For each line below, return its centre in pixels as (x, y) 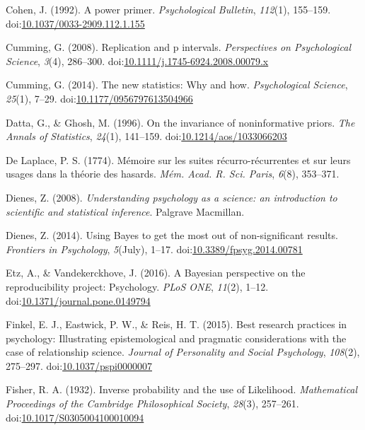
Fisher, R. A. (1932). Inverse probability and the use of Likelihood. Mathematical (182, 389)
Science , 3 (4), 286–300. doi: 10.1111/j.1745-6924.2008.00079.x (137, 60)
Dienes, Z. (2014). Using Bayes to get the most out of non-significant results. (172, 235)
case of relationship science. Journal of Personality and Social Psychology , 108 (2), (183, 352)
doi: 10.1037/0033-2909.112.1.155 (75, 23)
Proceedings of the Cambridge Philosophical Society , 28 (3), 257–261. (152, 403)
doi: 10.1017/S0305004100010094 (75, 417)
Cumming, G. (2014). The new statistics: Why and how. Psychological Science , (177, 85)
